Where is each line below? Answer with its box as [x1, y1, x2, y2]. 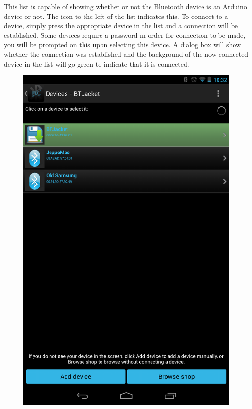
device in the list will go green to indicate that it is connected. [4, 58, 189, 68]
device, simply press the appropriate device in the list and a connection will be [4, 20, 238, 31]
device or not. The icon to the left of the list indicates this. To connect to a [4, 11, 228, 21]
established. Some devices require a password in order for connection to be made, [4, 30, 246, 40]
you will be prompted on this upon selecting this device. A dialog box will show [4, 39, 241, 50]
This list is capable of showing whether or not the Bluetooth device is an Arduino [4, 1, 247, 11]
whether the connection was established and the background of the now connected [4, 49, 249, 59]
